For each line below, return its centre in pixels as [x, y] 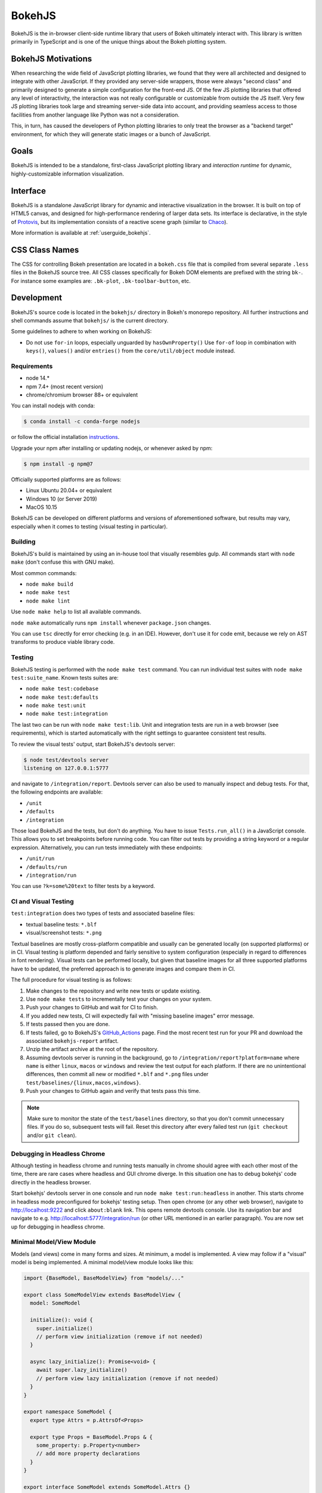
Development [37, 298]
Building [23, 542]
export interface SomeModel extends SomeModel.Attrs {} [107, 1487]
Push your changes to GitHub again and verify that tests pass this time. [113, 1091]
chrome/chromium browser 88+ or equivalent [82, 395]
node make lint [48, 601]
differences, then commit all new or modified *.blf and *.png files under [117, 1074]
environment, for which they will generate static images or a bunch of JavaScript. [111, 134]
